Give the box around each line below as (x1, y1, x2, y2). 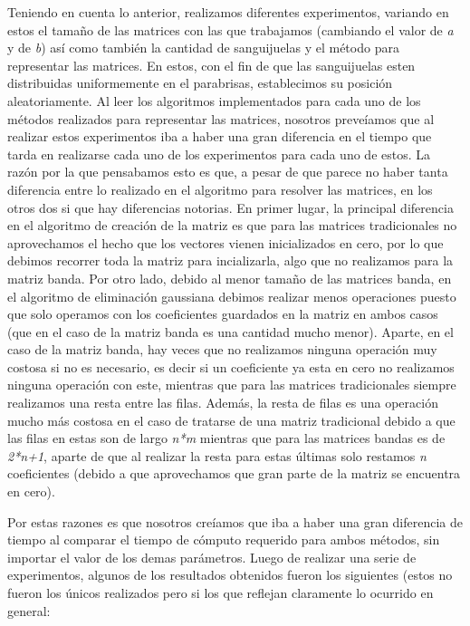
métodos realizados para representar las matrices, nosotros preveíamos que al (7, 109, 435, 128)
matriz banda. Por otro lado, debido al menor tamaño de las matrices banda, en (7, 268, 452, 287)
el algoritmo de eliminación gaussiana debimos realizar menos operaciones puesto (7, 286, 456, 305)
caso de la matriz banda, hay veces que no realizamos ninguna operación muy (7, 340, 437, 359)
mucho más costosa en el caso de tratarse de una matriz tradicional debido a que (7, 410, 456, 429)
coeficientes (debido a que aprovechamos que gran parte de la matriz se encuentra (7, 464, 461, 483)
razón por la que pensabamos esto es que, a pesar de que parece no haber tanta (7, 162, 448, 181)
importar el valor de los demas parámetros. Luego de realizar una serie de (7, 547, 417, 566)
